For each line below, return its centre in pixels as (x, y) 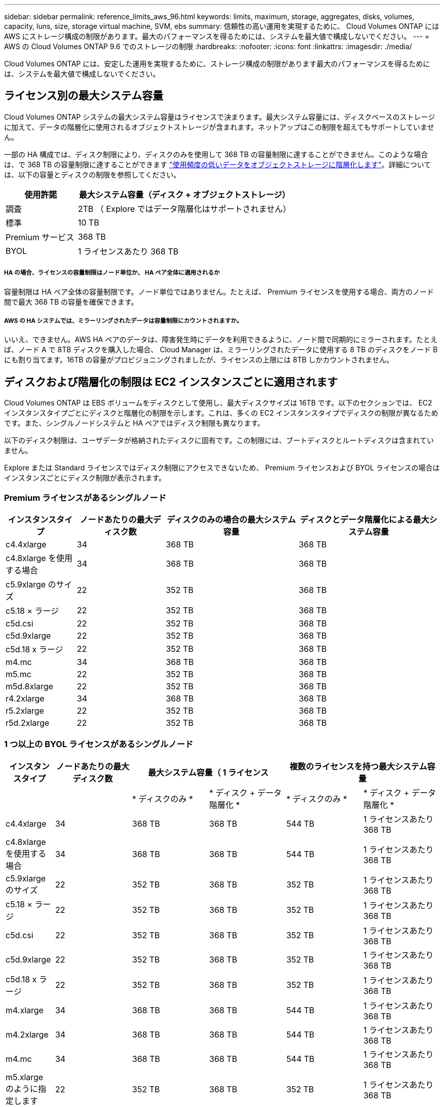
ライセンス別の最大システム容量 (84, 96)
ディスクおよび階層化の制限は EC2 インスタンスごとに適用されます (171, 382)
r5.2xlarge (25, 711)
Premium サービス (40, 237)
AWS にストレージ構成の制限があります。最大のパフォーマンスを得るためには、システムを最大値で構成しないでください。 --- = (217, 36)
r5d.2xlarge (28, 723)
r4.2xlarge (25, 698)
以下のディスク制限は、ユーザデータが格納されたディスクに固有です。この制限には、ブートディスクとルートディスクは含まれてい (219, 440)
